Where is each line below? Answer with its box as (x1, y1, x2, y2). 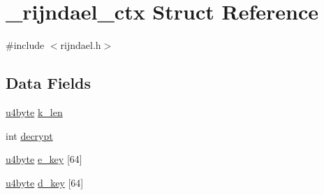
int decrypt (6, 128, 53, 143)
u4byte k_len (6, 104, 63, 119)
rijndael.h (60, 38, 101, 52)
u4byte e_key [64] (6, 152, 82, 166)
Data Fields (6, 72, 91, 94)
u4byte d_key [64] (6, 175, 84, 189)
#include (6, 38, 45, 52)
